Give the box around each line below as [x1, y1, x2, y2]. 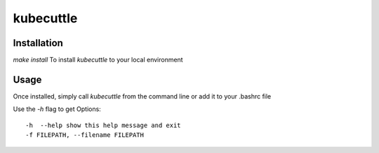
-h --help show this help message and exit [25, 121, 182, 129]
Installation [13, 37, 63, 49]
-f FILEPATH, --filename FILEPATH [25, 131, 144, 139]
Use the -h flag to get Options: [13, 105, 101, 113]
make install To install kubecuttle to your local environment [13, 56, 183, 64]
